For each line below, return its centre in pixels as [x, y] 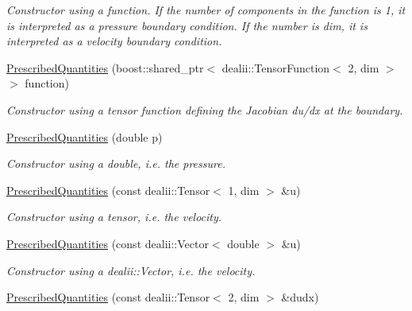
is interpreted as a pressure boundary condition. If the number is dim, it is [187, 25]
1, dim [244, 190]
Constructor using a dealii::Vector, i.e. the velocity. [131, 270]
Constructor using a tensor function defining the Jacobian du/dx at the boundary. [205, 109]
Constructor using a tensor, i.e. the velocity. [114, 217]
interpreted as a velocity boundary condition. [114, 41]
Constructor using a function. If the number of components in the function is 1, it [206, 10]
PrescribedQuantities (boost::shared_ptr [105, 67]
